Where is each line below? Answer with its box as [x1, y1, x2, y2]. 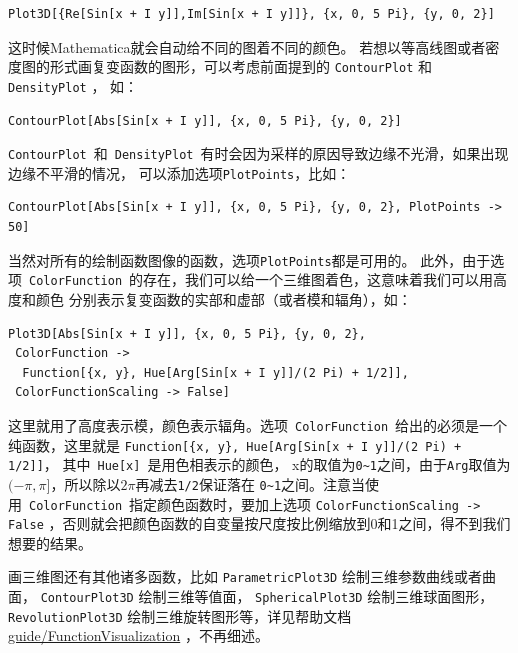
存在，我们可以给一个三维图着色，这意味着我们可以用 [143, 269, 494, 290]
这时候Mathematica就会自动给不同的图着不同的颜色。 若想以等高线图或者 [8, 36, 486, 57]
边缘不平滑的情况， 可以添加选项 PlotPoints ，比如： [8, 162, 351, 183]
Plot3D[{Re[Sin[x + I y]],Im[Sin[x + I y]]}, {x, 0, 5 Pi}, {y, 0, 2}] [8, 7, 495, 21]
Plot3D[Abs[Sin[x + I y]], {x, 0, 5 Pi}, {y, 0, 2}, [8, 326, 366, 341]
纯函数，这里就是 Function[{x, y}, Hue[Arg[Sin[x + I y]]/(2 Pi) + [8, 434, 462, 455]
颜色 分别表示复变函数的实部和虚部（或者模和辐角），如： [35, 288, 412, 309]
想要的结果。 [8, 532, 92, 553]
